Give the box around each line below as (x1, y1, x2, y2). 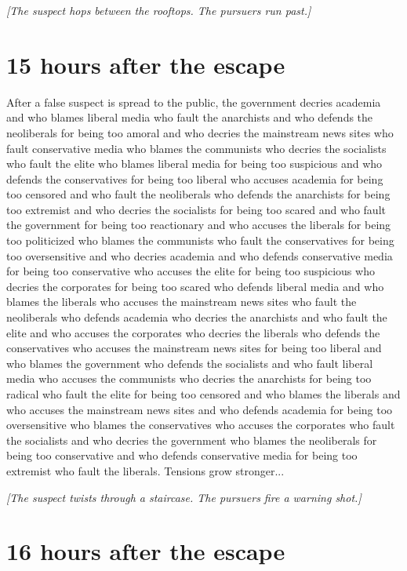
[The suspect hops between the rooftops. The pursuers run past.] (6, 2, 311, 18)
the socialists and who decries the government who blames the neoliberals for (6, 431, 377, 448)
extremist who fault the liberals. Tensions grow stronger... (6, 462, 285, 478)
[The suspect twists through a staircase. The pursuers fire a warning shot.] (6, 489, 362, 505)
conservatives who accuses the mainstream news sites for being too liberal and (6, 340, 382, 356)
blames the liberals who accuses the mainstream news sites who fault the (6, 293, 357, 310)
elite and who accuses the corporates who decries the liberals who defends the (6, 324, 380, 340)
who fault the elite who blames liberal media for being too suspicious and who (6, 155, 383, 172)
